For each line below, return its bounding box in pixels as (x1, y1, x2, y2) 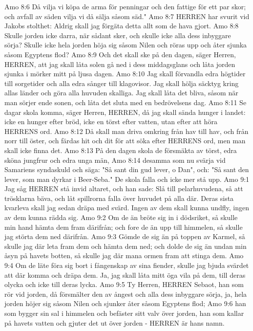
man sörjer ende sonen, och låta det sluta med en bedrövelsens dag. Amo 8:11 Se (4, 97, 247, 107)
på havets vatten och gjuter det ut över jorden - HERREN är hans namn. (4, 317, 225, 328)
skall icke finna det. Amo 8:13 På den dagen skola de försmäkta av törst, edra (4, 145, 237, 155)
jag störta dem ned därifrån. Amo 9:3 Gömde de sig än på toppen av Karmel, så (4, 231, 245, 242)
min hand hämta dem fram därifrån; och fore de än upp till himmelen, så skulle (4, 221, 243, 232)
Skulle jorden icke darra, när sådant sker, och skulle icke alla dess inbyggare (4, 30, 231, 40)
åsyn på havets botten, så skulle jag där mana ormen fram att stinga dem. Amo (4, 250, 244, 261)
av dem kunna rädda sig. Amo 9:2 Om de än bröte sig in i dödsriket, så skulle (4, 212, 238, 222)
